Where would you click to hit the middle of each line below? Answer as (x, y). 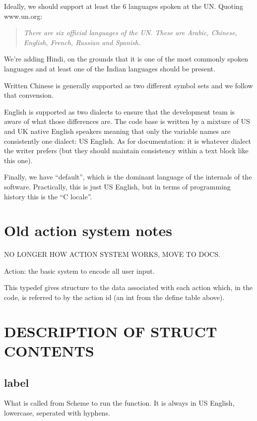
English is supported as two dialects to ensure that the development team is (120, 111)
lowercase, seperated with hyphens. (57, 412)
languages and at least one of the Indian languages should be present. (110, 68)
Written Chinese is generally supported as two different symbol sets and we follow (128, 85)
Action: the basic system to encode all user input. (79, 271)
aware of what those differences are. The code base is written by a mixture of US (127, 121)
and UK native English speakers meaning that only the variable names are (117, 131)
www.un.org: (23, 16)
